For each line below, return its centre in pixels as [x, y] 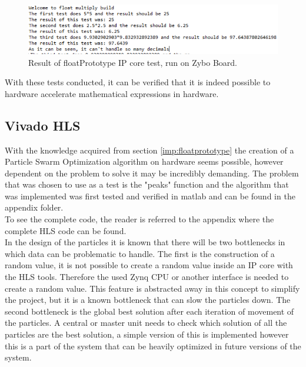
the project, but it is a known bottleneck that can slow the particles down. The [148, 300]
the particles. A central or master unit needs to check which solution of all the [146, 323]
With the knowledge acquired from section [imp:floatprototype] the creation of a [149, 150]
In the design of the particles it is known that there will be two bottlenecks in [145, 242]
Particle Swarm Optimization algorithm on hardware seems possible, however [144, 161]
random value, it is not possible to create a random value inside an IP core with [149, 265]
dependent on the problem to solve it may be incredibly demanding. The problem [152, 173]
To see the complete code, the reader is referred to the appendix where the [139, 219]
